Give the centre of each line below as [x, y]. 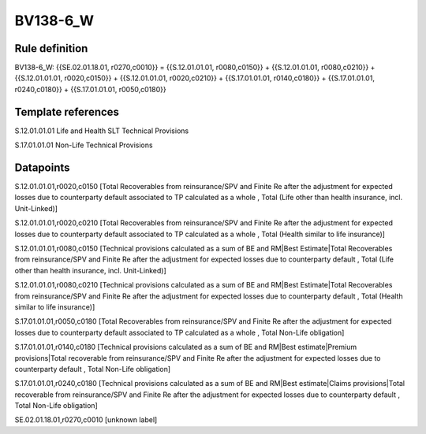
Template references [67, 111]
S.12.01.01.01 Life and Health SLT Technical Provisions [102, 131]
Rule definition [51, 48]
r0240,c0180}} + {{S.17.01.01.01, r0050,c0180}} [90, 89]
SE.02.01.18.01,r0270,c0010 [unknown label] [86, 420]
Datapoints [42, 167]
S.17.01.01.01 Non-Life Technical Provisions [84, 145]
